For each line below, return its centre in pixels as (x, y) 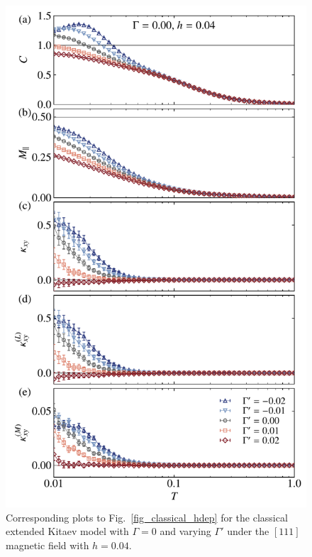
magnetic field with (48, 545)
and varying (185, 531)
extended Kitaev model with (67, 531)
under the (248, 531)
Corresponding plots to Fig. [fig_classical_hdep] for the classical (147, 517)
